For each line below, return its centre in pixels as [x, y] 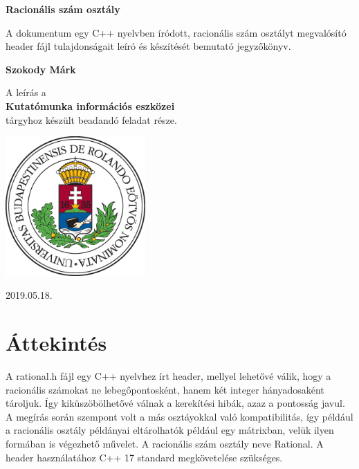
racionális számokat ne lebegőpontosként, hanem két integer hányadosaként [165, 389]
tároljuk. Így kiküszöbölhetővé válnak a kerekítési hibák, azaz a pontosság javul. [175, 403]
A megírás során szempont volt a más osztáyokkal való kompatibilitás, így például [179, 416]
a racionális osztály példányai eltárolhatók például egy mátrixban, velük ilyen [170, 430]
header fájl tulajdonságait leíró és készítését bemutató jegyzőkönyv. [148, 46]
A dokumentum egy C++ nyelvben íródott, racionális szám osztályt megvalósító [176, 32]
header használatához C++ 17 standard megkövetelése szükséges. [144, 457]
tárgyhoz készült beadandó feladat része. [91, 119]
